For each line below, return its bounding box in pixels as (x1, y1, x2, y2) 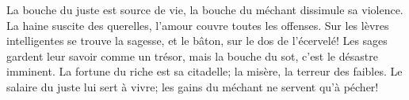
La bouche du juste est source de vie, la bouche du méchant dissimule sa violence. (6, 2, 403, 17)
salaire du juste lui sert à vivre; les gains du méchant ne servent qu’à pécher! (6, 78, 379, 94)
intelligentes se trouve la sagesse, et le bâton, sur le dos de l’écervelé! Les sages (6, 32, 388, 49)
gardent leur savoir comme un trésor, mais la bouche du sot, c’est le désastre (6, 47, 378, 64)
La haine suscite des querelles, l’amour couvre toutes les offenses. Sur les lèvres (6, 17, 389, 33)
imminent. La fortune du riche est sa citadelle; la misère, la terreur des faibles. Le (6, 63, 403, 80)
